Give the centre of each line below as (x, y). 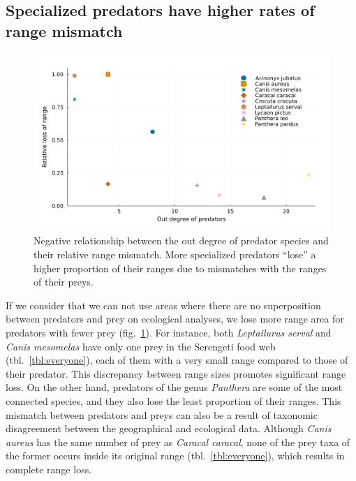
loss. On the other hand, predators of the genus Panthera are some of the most (174, 387)
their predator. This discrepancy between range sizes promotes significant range (176, 373)
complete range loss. (49, 469)
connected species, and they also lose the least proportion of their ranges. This (173, 400)
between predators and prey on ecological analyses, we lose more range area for (175, 319)
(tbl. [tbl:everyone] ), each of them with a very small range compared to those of (177, 360)
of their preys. (64, 282)
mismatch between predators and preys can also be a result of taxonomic (162, 414)
